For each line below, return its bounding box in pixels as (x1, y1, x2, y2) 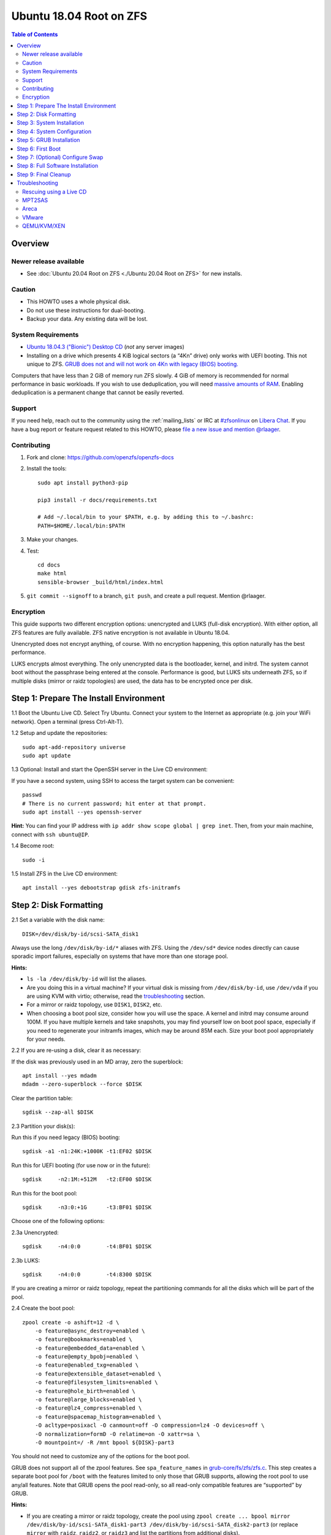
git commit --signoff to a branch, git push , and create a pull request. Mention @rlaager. (26, 593, 266, 600)
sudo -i (22, 857, 45, 863)
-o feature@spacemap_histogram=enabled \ (34, 1413, 162, 1420)
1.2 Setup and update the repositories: (11, 729, 108, 737)
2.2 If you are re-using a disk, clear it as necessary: (11, 1047, 141, 1054)
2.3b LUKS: (11, 1256, 40, 1264)
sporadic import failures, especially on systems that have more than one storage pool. (11, 952, 229, 960)
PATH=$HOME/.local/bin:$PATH (37, 522, 125, 529)
